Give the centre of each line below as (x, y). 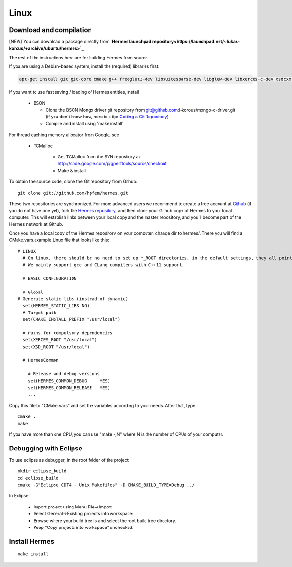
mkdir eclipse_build (42, 471)
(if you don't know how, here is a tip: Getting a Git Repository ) (107, 117)
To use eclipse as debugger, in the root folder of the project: (69, 460)
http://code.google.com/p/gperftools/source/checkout (112, 164)
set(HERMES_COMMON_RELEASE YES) (69, 388)
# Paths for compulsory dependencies (68, 333)
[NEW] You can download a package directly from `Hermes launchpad (80, 42)
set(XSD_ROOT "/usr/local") (56, 347)
